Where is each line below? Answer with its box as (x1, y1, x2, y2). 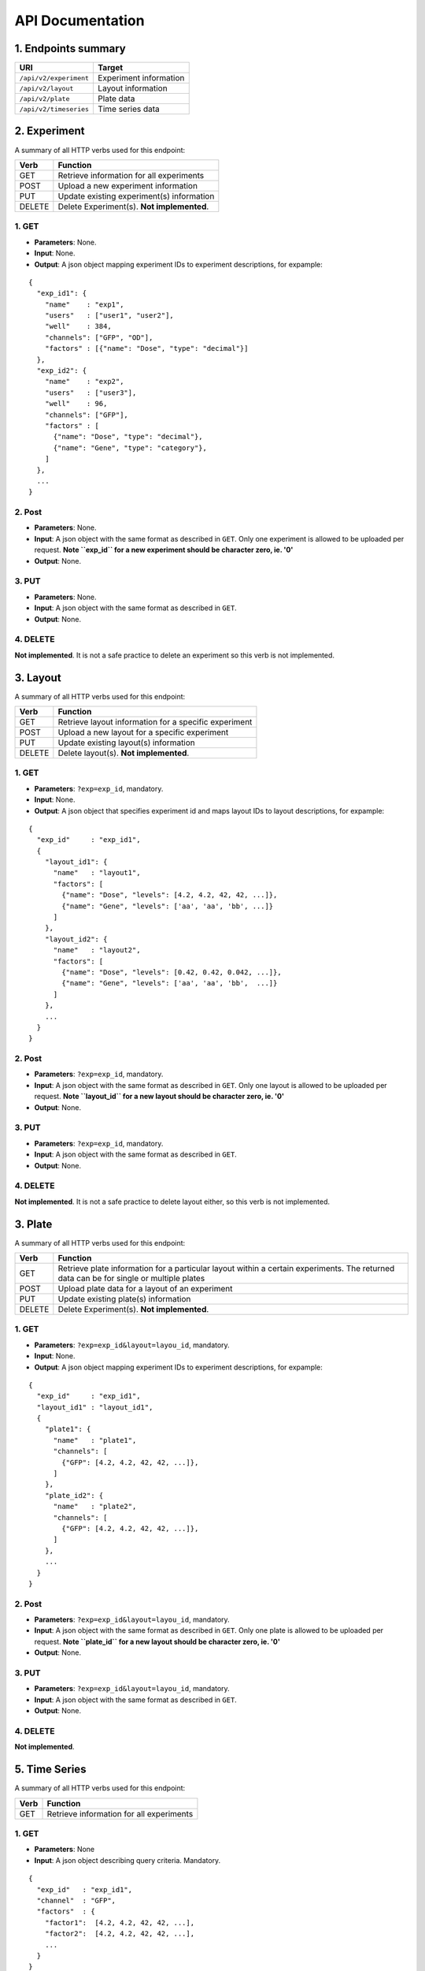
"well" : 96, (44, 399, 108, 408)
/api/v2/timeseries (19, 105, 90, 114)
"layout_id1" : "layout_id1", (36, 1403, 153, 1411)
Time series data (98, 103, 161, 114)
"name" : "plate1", (53, 1436, 137, 1444)
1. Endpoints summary (14, 42, 126, 55)
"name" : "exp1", (44, 300, 124, 309)
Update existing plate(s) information (57, 1294, 191, 1304)
